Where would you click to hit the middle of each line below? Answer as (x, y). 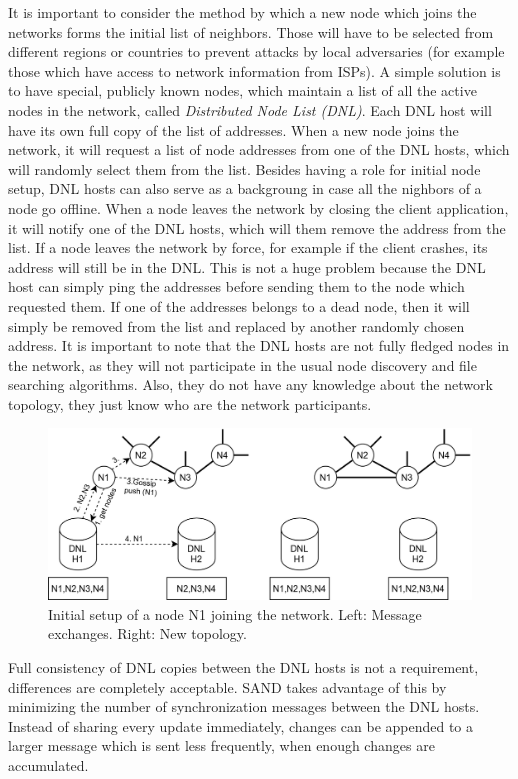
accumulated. (48, 765)
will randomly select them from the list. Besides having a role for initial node (244, 168)
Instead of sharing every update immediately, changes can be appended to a (241, 725)
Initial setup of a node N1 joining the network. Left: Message (235, 613)
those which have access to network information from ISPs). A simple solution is (254, 70)
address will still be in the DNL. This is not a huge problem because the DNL (247, 266)
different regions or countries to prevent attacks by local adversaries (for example (256, 51)
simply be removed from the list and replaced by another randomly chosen (236, 325)
